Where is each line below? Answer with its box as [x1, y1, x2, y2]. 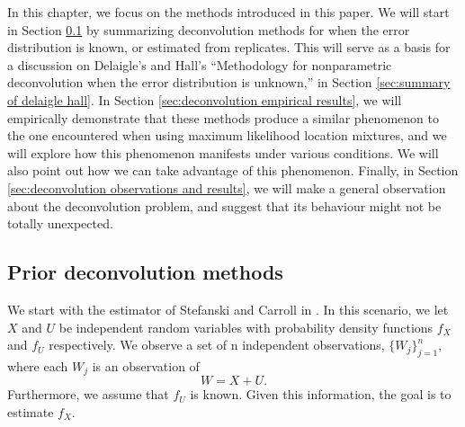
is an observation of [92, 356, 200, 375]
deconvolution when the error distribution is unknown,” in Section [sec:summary [7, 73, 451, 92]
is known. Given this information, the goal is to [190, 385, 452, 404]
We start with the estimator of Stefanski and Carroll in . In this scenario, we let [7, 299, 449, 318]
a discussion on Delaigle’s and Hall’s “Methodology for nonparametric [7, 55, 392, 74]
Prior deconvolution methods [7, 258, 283, 286]
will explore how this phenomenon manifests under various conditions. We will [7, 143, 439, 162]
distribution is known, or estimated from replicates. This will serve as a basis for [7, 38, 451, 57]
